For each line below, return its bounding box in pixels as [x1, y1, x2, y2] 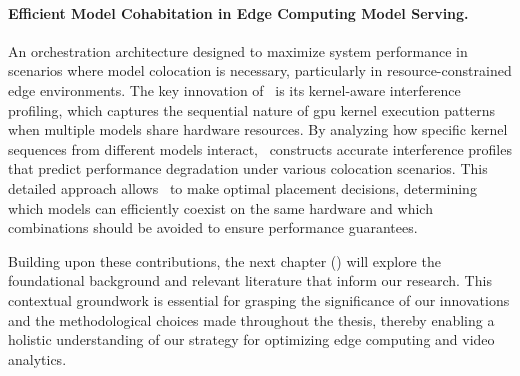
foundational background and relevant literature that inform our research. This [8, 270, 492, 291]
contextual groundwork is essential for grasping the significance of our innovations [8, 289, 510, 310]
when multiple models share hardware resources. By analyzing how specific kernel [8, 119, 508, 140]
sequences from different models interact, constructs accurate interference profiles [8, 138, 512, 159]
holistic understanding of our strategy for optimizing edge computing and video [8, 329, 495, 350]
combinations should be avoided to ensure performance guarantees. [8, 217, 418, 238]
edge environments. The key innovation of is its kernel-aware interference [8, 79, 461, 100]
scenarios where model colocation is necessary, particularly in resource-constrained [8, 60, 512, 81]
